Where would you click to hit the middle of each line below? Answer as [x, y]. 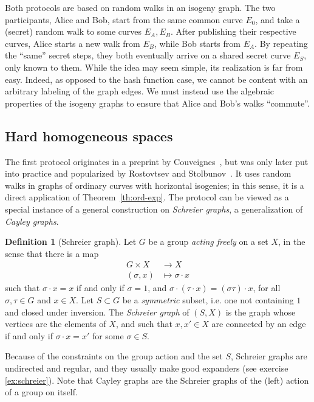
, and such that [144, 324]
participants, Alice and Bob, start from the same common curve [124, 19]
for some [108, 335]
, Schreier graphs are [269, 356]
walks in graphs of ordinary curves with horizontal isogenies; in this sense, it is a [155, 185]
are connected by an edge [259, 324]
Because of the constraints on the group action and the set [114, 356]
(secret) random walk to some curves [73, 31]
